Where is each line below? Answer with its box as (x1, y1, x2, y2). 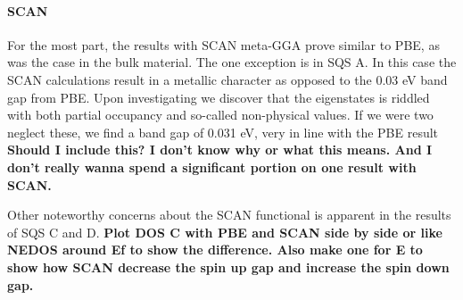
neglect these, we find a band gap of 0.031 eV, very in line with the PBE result (7, 122, 439, 141)
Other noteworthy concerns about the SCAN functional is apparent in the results (7, 205, 451, 224)
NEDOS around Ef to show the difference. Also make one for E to (7, 240, 423, 259)
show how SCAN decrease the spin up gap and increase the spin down (7, 257, 450, 276)
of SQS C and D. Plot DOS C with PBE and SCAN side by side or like (7, 222, 442, 241)
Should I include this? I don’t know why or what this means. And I (7, 140, 433, 159)
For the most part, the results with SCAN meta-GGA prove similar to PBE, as (7, 35, 440, 54)
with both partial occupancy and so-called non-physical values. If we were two (7, 105, 434, 124)
